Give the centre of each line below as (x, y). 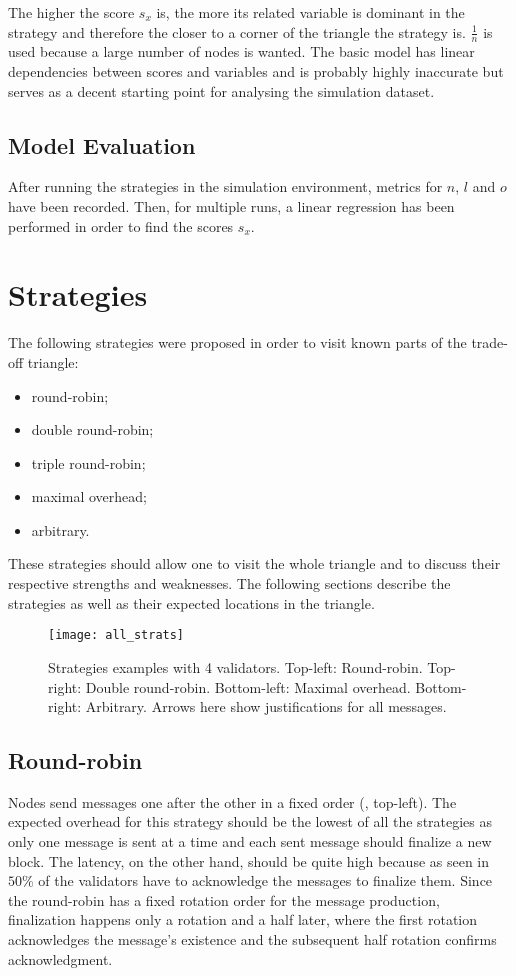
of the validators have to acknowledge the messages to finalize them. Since (265, 880)
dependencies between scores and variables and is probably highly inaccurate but (256, 71)
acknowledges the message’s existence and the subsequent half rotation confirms (252, 939)
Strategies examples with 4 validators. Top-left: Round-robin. (235, 666)
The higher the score (71, 12)
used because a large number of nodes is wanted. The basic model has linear (241, 51)
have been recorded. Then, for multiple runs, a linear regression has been (231, 206)
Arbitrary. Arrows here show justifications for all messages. (266, 706)
